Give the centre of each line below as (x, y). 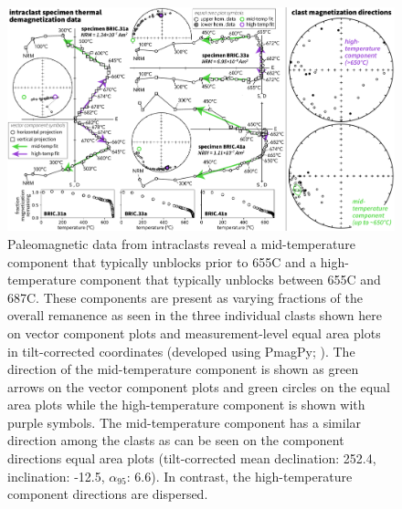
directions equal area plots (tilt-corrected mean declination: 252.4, (192, 458)
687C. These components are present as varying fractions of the (185, 297)
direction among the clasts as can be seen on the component (176, 440)
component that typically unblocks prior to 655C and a (162, 261)
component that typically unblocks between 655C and (230, 280)
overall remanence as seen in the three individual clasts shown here (195, 315)
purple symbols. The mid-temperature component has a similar (185, 422)
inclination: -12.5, (56, 476)
